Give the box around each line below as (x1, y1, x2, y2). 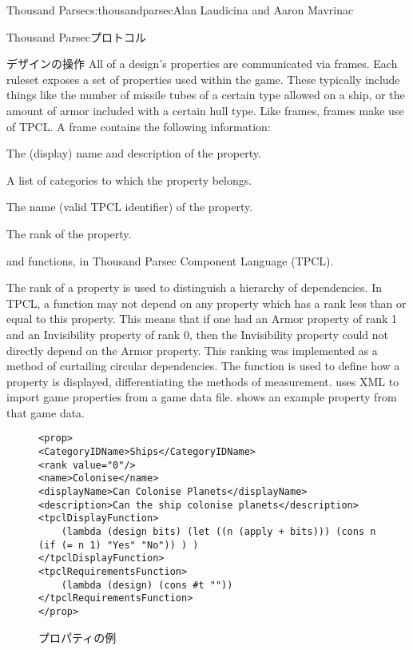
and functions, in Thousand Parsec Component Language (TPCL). (6, 252, 334, 269)
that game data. (6, 404, 85, 421)
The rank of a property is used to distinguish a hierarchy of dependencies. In (6, 279, 382, 296)
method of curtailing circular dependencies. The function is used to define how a (6, 357, 400, 374)
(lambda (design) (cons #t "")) (61, 579, 233, 591)
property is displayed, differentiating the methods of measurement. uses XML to (6, 373, 399, 389)
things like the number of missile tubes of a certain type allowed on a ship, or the (6, 86, 405, 103)
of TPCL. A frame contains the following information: (6, 118, 271, 134)
